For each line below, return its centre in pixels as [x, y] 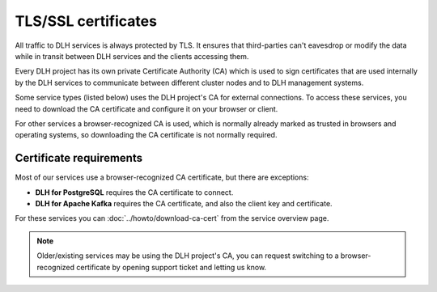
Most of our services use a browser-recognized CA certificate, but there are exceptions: [162, 177]
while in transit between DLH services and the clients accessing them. [132, 56]
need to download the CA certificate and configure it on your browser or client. [146, 108]
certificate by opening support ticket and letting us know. [172, 267]
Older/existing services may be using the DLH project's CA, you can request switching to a [188, 256]
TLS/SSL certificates [86, 21]
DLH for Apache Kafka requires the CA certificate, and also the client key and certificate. [184, 203]
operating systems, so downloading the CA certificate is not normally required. [146, 135]
